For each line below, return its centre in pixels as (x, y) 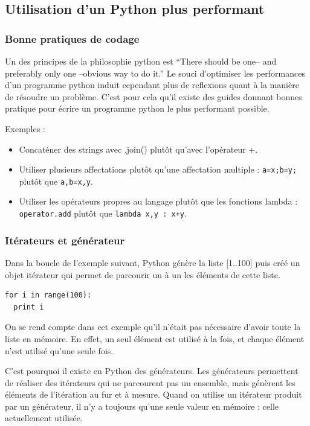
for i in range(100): (48, 295)
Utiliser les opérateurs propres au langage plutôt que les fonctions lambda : (158, 201)
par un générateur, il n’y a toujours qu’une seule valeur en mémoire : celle (142, 406)
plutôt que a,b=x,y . (56, 181)
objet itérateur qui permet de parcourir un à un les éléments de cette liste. (143, 274)
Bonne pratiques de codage (72, 38)
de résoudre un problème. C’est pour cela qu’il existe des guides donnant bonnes (153, 96)
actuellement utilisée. (44, 418)
